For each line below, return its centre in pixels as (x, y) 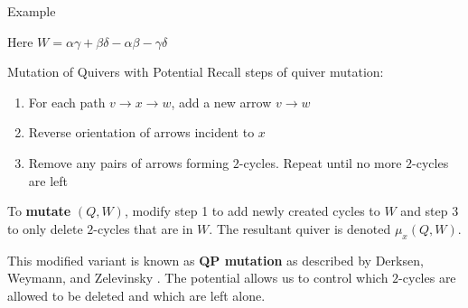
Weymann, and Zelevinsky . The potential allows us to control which (198, 278)
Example (32, 11)
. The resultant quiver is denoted (300, 228)
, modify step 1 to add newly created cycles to (252, 211)
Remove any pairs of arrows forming (129, 162)
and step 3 (430, 211)
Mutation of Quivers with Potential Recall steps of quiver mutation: (196, 72)
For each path (67, 102)
